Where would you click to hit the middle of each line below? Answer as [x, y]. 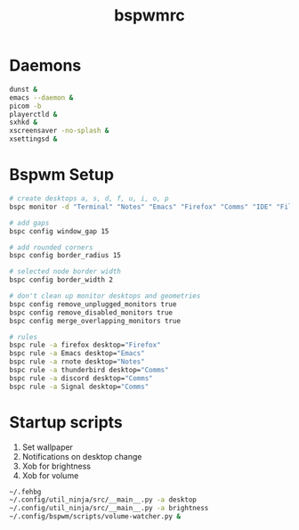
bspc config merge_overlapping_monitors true [95, 321]
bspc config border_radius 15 [65, 256]
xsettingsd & [33, 139]
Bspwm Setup [61, 175]
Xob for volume [50, 475]
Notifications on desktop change [82, 456]
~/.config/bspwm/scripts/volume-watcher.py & [95, 517]
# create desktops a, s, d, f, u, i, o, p [89, 199]
